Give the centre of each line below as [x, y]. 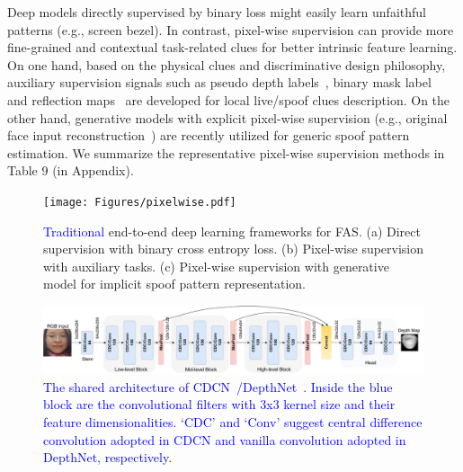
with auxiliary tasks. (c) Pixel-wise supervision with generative [216, 266]
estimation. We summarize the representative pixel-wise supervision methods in [226, 152]
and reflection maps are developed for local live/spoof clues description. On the [229, 99]
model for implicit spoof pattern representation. [175, 284]
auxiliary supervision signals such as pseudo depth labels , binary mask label [219, 82]
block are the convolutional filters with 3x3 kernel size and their [219, 404]
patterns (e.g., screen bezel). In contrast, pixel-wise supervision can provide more [231, 29]
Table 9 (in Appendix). [71, 170]
